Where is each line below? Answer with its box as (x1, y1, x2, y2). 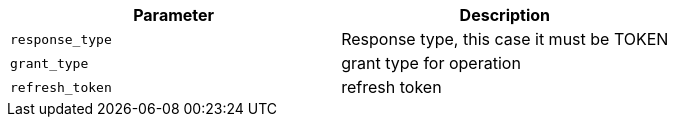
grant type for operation (341, 53, 521, 73)
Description (459, 5, 551, 25)
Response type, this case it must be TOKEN (341, 29, 669, 49)
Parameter (133, 5, 215, 25)
